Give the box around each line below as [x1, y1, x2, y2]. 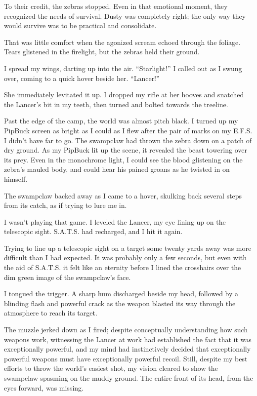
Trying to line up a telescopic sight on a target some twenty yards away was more [4, 242, 252, 253]
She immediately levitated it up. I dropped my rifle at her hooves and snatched [4, 89, 244, 100]
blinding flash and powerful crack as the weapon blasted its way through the [4, 298, 236, 308]
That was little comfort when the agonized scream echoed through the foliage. [4, 37, 241, 47]
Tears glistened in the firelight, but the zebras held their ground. [4, 46, 200, 57]
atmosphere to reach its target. [4, 308, 97, 318]
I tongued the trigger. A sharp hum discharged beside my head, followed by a [4, 288, 239, 299]
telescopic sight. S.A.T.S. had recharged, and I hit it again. [4, 226, 183, 237]
